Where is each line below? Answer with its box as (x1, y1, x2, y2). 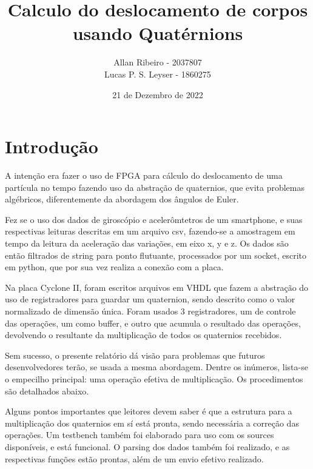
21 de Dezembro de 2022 (112, 88, 203, 101)
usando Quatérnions (72, 21, 243, 45)
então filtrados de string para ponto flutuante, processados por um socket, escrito (5, 248, 306, 261)
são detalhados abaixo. (5, 384, 89, 397)
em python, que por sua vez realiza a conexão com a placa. (5, 261, 224, 273)
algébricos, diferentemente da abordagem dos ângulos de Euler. (5, 193, 239, 205)
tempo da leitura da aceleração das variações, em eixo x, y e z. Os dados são (5, 237, 289, 249)
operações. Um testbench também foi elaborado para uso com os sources (5, 428, 274, 441)
